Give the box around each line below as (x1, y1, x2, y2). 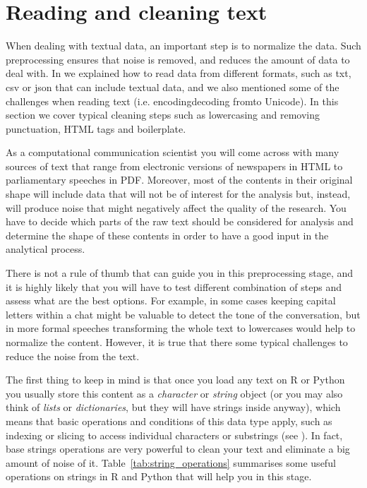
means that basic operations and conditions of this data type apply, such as (6, 413, 332, 428)
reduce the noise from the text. (6, 348, 140, 363)
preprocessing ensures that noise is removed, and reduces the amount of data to (6, 52, 350, 66)
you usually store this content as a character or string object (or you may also (6, 386, 343, 400)
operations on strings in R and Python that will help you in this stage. (6, 469, 312, 484)
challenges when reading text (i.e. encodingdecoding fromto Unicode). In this (6, 93, 339, 108)
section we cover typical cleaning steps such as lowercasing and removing (6, 107, 320, 122)
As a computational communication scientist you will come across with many (6, 145, 339, 160)
